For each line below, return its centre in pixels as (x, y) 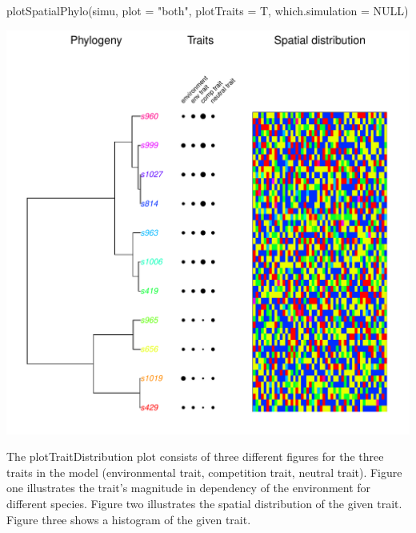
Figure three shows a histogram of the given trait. (129, 519)
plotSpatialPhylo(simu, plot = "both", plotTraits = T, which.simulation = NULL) (208, 10)
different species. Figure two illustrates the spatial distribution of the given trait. (204, 503)
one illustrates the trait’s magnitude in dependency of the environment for (189, 488)
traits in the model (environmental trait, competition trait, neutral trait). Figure (204, 472)
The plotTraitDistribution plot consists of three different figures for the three (195, 456)
